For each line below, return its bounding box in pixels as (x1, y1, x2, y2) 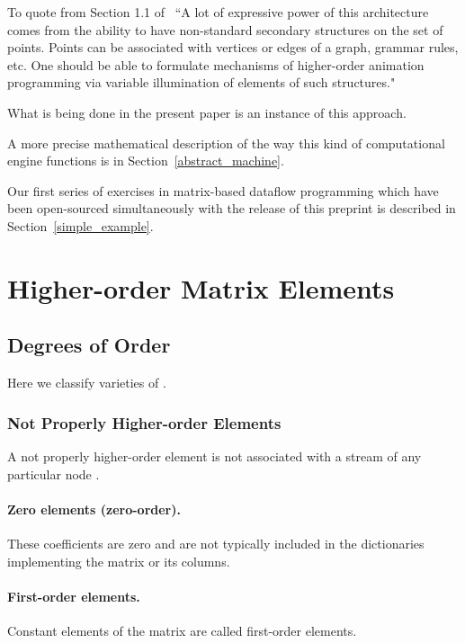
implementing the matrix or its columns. (7, 551, 230, 570)
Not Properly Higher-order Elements (7, 411, 282, 433)
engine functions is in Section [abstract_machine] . (7, 151, 284, 170)
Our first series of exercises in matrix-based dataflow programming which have (7, 181, 439, 200)
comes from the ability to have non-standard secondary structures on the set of (7, 20, 443, 39)
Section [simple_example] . (7, 216, 154, 235)
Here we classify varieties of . (7, 373, 166, 392)
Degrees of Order (7, 331, 171, 359)
